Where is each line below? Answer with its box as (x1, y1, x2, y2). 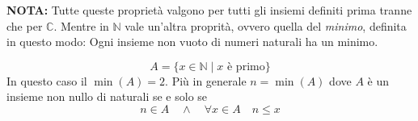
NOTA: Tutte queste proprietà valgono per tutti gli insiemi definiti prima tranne (6, 2, 412, 18)
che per (6, 17, 43, 34)
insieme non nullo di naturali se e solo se (6, 88, 208, 105)
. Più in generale (165, 72, 247, 89)
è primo (227, 60, 265, 73)
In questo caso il (6, 72, 87, 89)
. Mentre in (53, 17, 109, 34)
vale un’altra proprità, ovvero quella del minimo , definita (125, 17, 407, 34)
